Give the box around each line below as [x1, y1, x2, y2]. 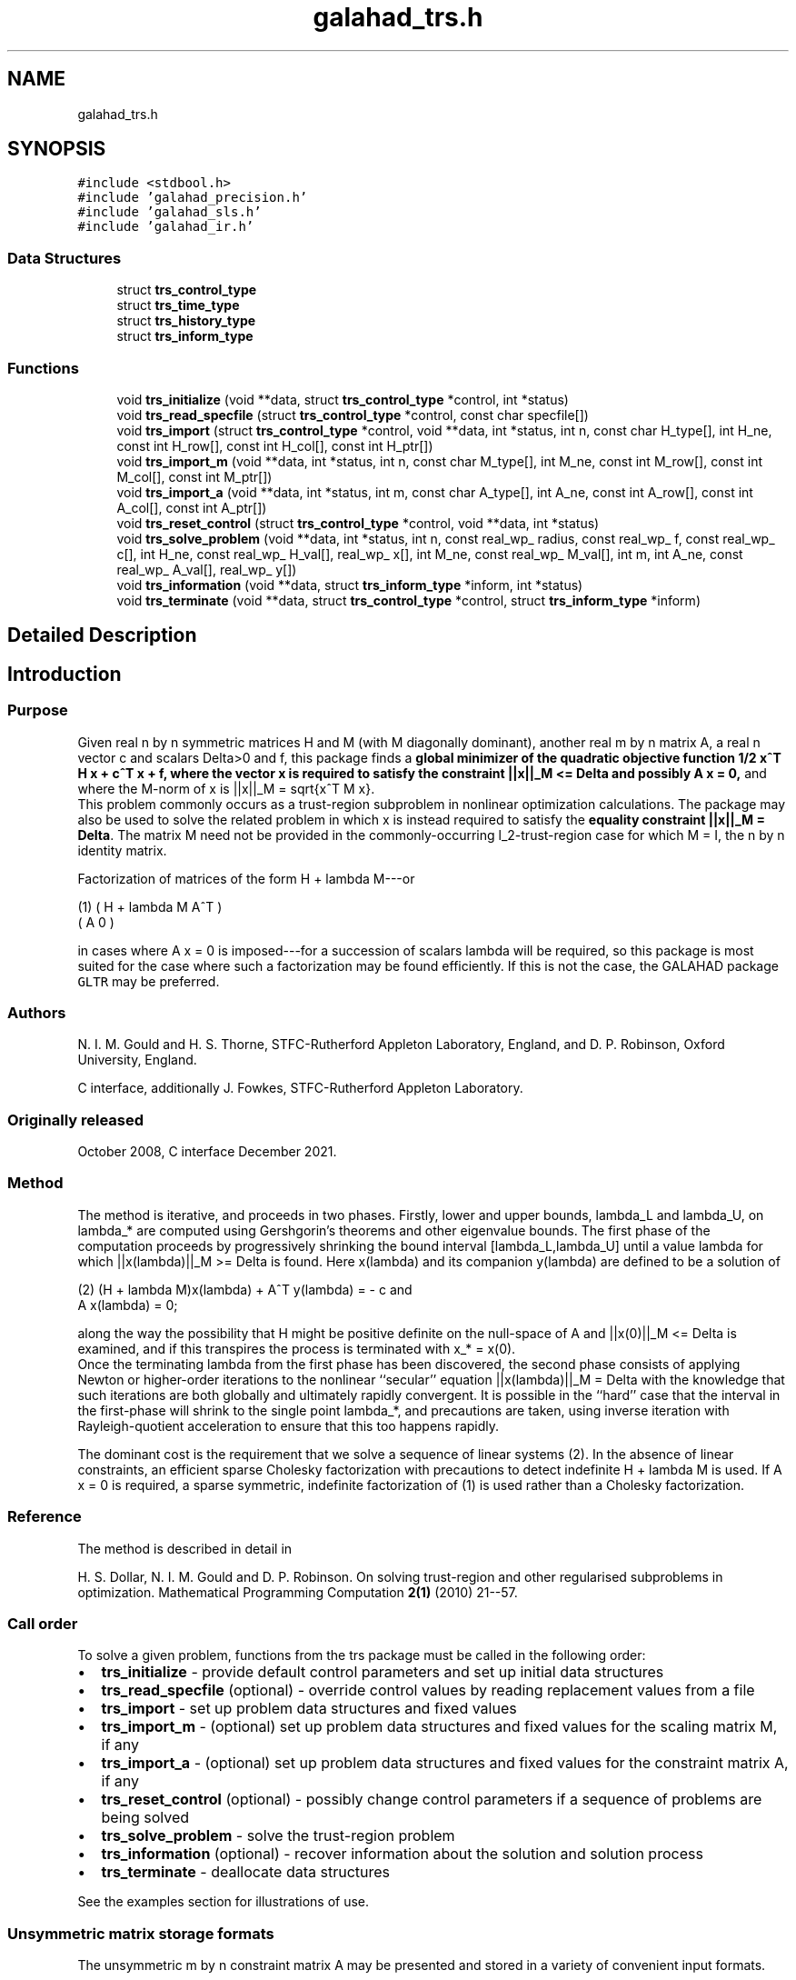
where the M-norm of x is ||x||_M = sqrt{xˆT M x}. [77, 780, 375, 796]
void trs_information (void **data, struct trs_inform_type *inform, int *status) [116, 576, 583, 593]
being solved [101, 1808, 190, 1827]
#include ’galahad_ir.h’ [77, 219, 254, 235]
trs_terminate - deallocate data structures [101, 1863, 391, 1882]
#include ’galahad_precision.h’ [77, 190, 308, 205]
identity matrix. [77, 842, 167, 858]
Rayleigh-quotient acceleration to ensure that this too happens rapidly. [77, 1417, 500, 1434]
